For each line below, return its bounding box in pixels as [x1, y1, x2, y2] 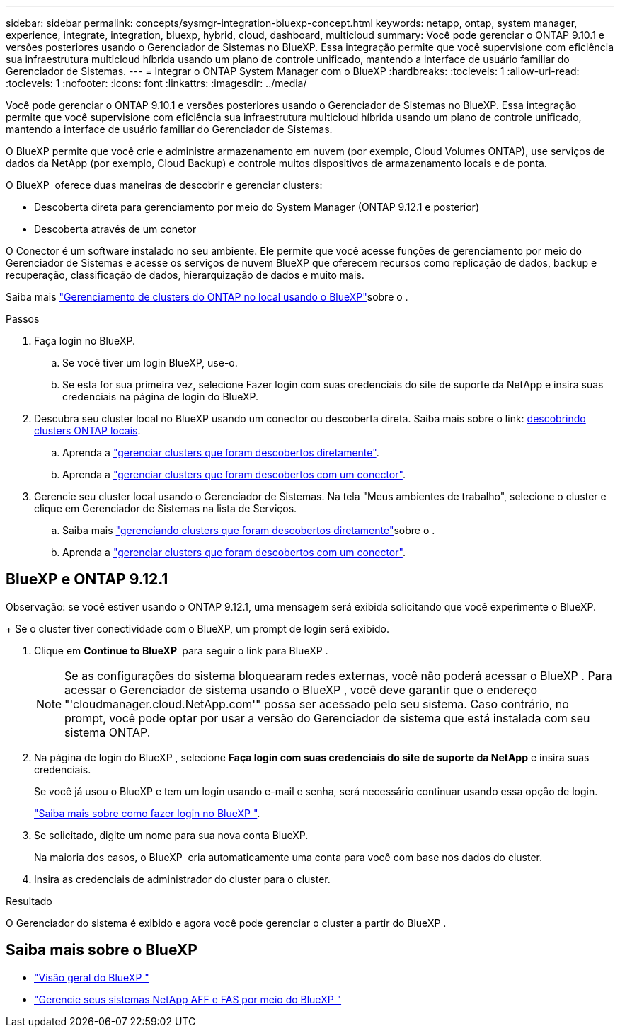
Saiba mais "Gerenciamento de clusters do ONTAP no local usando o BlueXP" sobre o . [6, 291, 408, 303]
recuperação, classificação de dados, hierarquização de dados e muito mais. [6, 269, 364, 281]
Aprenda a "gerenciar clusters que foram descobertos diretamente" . [62, 446, 379, 458]
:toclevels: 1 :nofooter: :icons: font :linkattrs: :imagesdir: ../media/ [6, 77, 307, 89]
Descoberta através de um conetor [34, 223, 197, 235]
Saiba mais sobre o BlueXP [6, 941, 197, 959]
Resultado [6, 894, 52, 907]
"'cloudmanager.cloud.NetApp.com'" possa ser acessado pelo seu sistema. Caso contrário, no [64, 696, 569, 711]
